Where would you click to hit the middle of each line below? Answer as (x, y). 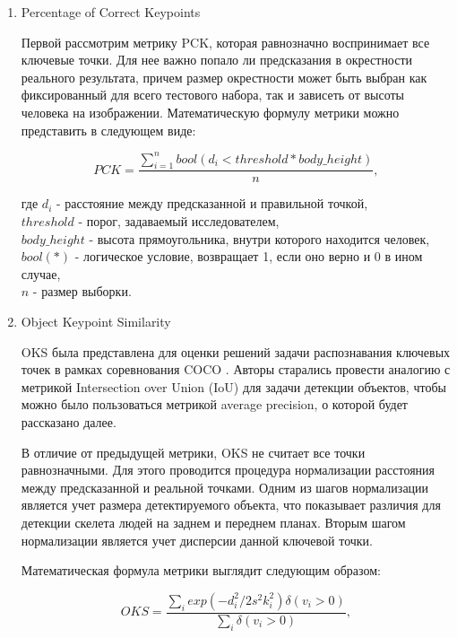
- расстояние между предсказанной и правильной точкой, (212, 203)
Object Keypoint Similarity (96, 322)
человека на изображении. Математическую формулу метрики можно (210, 112)
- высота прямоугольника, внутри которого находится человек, (259, 238)
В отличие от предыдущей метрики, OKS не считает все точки (193, 452)
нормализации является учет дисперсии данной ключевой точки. (197, 540)
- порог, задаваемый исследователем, (179, 221)
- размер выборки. (82, 291)
